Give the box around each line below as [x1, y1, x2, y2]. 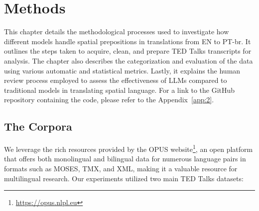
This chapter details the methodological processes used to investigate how [4, 26, 229, 37]
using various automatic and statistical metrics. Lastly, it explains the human [4, 65, 241, 75]
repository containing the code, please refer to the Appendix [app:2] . [4, 94, 214, 105]
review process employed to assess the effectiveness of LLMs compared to [4, 75, 227, 85]
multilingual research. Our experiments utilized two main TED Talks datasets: [4, 173, 244, 183]
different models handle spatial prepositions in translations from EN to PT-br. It [4, 36, 251, 46]
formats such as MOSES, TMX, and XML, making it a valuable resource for [4, 163, 238, 173]
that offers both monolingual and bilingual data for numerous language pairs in [4, 153, 246, 164]
